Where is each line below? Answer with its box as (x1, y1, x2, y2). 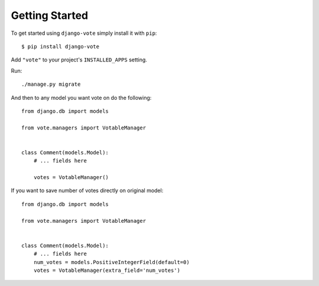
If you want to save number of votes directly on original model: (11, 187, 164, 194)
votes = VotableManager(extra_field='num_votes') (33, 266, 180, 274)
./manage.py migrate (21, 81, 81, 88)
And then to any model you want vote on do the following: (11, 94, 152, 101)
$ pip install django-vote (21, 43, 100, 50)
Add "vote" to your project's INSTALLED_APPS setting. (11, 56, 148, 63)
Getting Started (11, 9, 89, 22)
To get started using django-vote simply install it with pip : (11, 30, 157, 37)
